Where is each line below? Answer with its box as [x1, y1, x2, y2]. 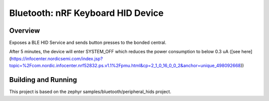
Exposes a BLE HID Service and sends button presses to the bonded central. [9, 40, 166, 46]
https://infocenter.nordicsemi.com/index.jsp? [10, 55, 103, 62]
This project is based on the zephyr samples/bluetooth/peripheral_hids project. [9, 89, 171, 95]
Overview [9, 26, 40, 35]
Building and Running [9, 76, 77, 84]
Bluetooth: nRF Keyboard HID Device [9, 7, 164, 18]
